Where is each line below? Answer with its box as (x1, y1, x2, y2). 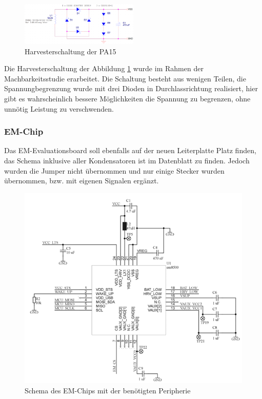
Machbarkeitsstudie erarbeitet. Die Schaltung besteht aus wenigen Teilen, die (4, 73, 246, 83)
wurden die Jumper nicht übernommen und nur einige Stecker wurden (4, 165, 225, 176)
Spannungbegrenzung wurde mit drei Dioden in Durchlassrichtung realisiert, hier (4, 83, 258, 94)
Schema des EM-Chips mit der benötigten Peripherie (25, 385, 191, 395)
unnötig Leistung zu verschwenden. (4, 103, 114, 114)
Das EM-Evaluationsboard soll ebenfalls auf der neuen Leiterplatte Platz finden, (4, 145, 256, 156)
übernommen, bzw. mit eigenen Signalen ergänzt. (4, 175, 159, 186)
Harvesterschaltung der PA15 (25, 46, 116, 56)
